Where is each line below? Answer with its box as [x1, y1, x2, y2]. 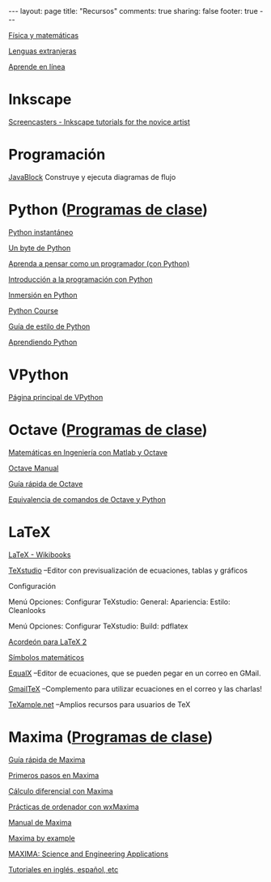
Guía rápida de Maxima [8, 755, 86, 765]
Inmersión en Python [8, 290, 78, 300]
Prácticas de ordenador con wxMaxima [8, 802, 139, 812]
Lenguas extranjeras [8, 46, 77, 56]
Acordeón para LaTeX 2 [8, 637, 87, 646]
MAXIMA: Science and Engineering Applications [8, 849, 168, 859]
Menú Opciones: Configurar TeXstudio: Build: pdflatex [8, 621, 188, 631]
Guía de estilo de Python [8, 322, 91, 331]
